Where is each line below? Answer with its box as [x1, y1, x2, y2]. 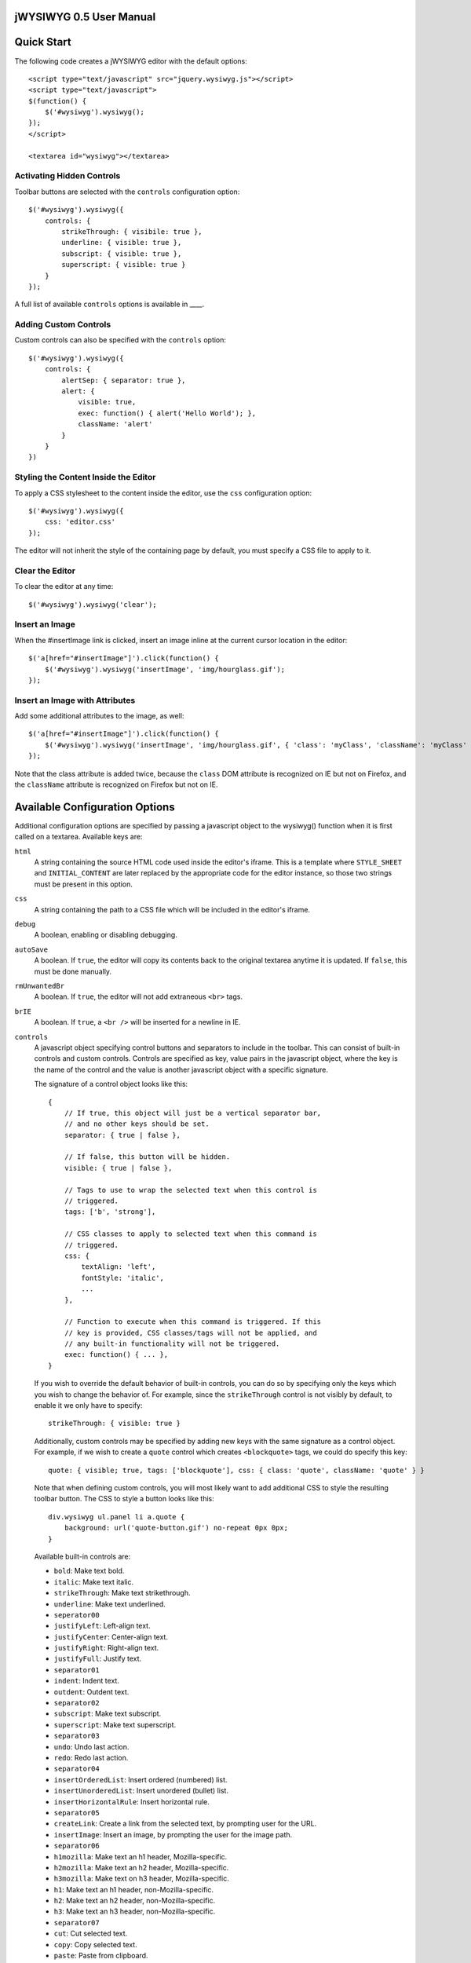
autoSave [14, 945, 49, 954]
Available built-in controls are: [34, 1552, 131, 1561]
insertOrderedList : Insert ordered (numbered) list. [53, 1775, 228, 1784]
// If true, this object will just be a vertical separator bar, [64, 1108, 322, 1117]
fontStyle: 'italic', [81, 1273, 165, 1282]
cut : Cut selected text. [53, 1928, 128, 1939]
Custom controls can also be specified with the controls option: [14, 335, 227, 345]
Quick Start [14, 35, 71, 49]
